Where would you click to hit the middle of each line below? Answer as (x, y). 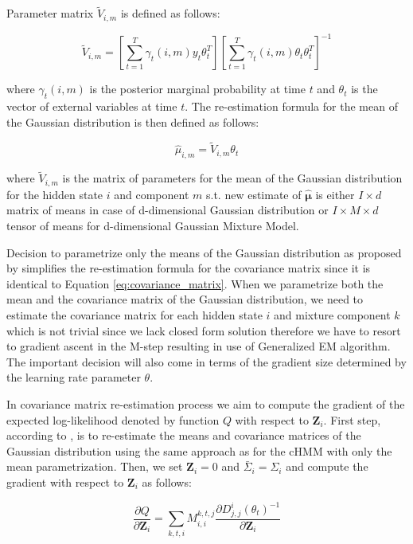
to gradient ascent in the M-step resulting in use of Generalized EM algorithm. (199, 346)
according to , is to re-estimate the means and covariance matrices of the (184, 435)
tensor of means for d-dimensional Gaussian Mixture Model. (153, 226)
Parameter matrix (50, 13)
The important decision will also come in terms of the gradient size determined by (206, 361)
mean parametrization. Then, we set (95, 466)
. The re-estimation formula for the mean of (291, 106)
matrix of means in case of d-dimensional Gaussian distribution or (168, 210)
